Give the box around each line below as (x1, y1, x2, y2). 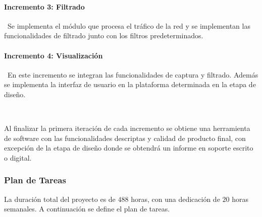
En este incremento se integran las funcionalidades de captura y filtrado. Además (7, 69, 258, 80)
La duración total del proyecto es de (4, 193, 116, 204)
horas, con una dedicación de (131, 193, 220, 204)
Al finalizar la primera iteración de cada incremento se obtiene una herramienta (4, 123, 250, 133)
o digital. (4, 152, 32, 163)
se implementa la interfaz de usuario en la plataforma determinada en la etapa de (4, 79, 256, 90)
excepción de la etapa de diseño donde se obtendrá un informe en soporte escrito (4, 142, 253, 153)
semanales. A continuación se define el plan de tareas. (4, 203, 170, 214)
